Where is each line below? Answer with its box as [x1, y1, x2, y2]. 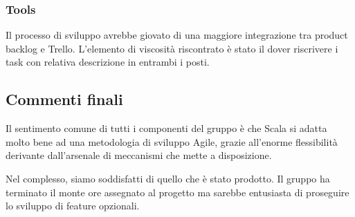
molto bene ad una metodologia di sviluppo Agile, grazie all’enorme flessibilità [6, 134, 338, 149]
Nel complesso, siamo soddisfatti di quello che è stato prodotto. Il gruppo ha [6, 171, 330, 185]
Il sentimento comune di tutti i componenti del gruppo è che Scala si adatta [6, 121, 327, 135]
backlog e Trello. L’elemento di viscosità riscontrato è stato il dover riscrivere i [6, 41, 338, 55]
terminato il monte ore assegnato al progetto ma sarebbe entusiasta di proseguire [6, 185, 349, 199]
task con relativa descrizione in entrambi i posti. [6, 55, 210, 69]
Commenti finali [6, 88, 123, 110]
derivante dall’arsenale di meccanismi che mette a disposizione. [6, 148, 272, 162]
